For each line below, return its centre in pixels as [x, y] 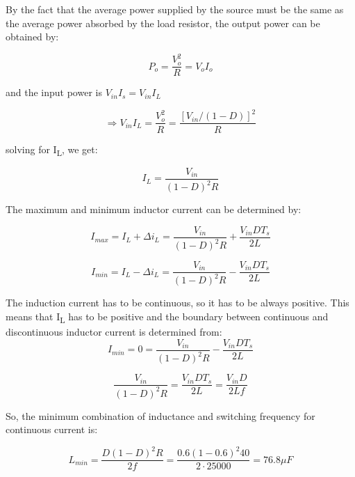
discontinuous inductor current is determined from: [114, 332]
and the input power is [54, 92]
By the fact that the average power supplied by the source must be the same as [175, 9]
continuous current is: [52, 429]
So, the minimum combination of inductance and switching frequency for [160, 415]
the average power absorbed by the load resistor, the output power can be [163, 23]
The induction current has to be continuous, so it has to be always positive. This [177, 303]
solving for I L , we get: [52, 150]
